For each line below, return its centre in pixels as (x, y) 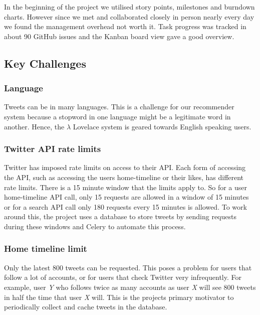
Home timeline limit (46, 249)
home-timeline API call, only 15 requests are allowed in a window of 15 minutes (126, 197)
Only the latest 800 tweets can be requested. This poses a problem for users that (128, 267)
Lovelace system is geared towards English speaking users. (162, 126)
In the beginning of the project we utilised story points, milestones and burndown (129, 7)
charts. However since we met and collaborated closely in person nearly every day (129, 16)
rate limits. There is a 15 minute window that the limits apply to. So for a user (126, 187)
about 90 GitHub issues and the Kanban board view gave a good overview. (119, 36)
